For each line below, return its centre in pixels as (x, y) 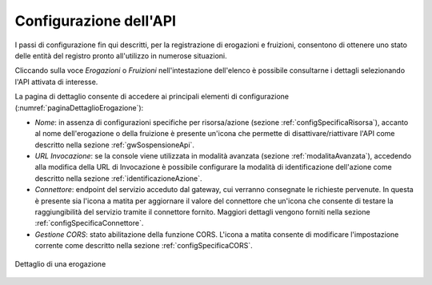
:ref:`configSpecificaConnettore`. (89, 223)
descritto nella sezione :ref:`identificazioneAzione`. (119, 178)
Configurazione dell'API (95, 21)
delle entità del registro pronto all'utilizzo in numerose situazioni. (121, 55)
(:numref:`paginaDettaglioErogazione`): (79, 107)
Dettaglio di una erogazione (60, 263)
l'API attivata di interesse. (56, 82)
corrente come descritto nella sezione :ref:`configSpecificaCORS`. (144, 246)
